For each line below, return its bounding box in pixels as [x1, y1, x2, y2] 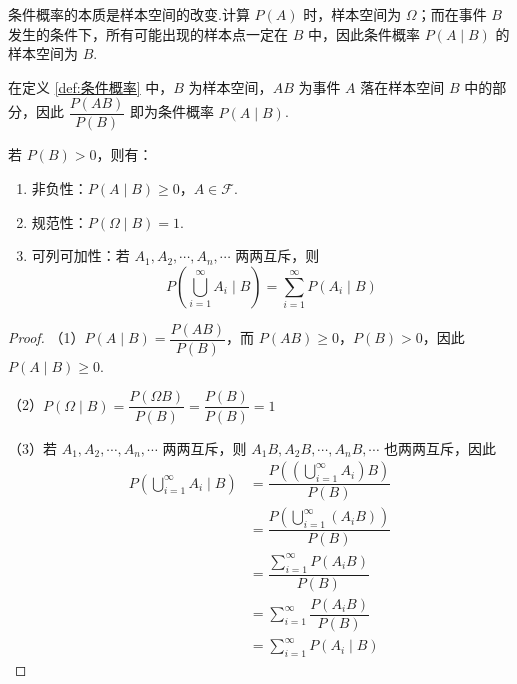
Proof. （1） [8, 327, 85, 348]
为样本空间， [188, 76, 273, 97]
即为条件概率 [129, 101, 214, 122]
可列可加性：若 [31, 245, 130, 266]
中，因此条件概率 [307, 23, 420, 44]
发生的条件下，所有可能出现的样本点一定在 [8, 23, 288, 44]
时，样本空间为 [303, 4, 402, 24]
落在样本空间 [360, 76, 445, 97]
